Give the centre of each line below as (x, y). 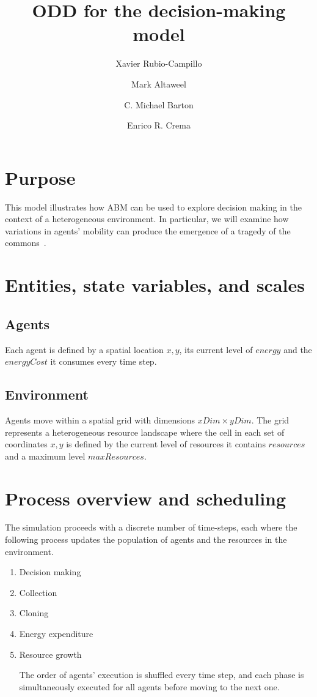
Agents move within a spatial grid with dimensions (100, 419)
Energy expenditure (56, 634)
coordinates (26, 444)
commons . (26, 243)
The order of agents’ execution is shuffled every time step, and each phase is (162, 675)
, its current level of (216, 349)
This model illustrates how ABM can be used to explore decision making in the (153, 207)
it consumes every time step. (104, 361)
